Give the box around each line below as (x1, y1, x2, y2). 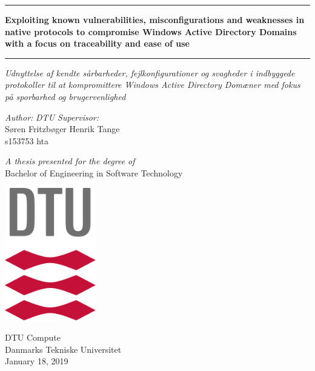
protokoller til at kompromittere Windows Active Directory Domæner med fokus (5, 78, 300, 91)
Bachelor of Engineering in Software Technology (5, 166, 183, 179)
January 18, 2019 (5, 355, 68, 367)
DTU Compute (5, 331, 61, 344)
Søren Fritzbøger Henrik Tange (5, 122, 120, 135)
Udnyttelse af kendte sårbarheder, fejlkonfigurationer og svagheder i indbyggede (5, 66, 295, 79)
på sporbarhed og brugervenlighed (5, 90, 126, 102)
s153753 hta (5, 134, 49, 147)
